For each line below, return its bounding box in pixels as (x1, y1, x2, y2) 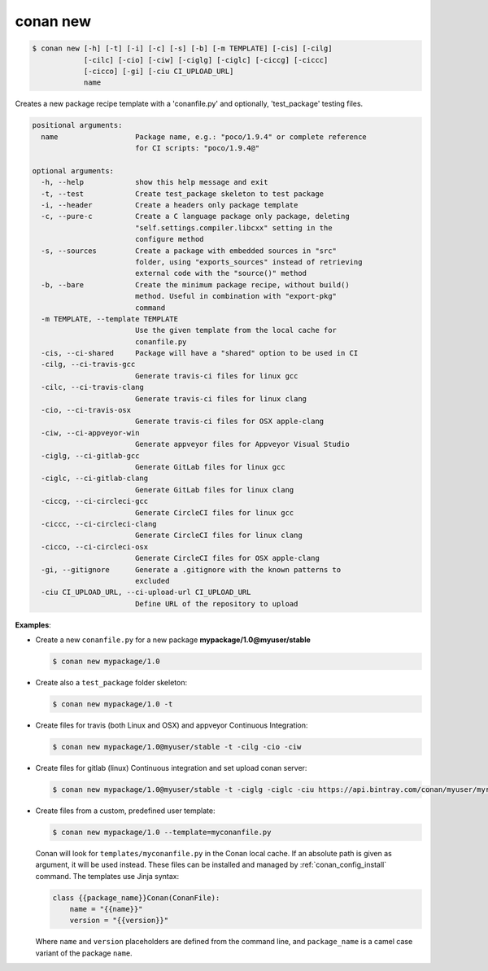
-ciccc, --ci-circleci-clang (41, 519, 158, 528)
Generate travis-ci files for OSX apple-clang (134, 417, 325, 426)
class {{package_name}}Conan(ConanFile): (52, 893, 220, 903)
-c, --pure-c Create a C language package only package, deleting (41, 212, 350, 221)
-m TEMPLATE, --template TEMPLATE (41, 314, 179, 323)
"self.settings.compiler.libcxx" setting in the (134, 223, 333, 232)
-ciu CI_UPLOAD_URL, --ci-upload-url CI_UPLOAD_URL (41, 588, 251, 597)
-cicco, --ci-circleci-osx (41, 542, 149, 551)
